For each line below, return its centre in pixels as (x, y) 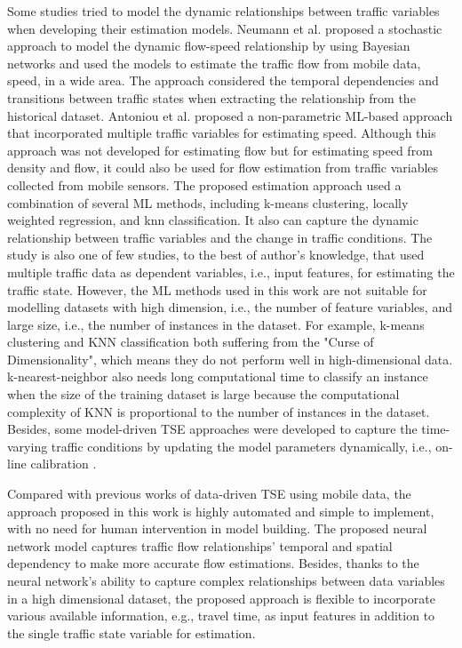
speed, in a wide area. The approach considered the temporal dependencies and (223, 80)
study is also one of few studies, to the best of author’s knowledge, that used (216, 255)
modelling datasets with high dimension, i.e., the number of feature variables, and (230, 307)
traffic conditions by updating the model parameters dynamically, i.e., (241, 446)
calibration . (64, 464)
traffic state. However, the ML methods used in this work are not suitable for (217, 289)
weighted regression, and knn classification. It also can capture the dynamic (213, 220)
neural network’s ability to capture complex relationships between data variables (226, 580)
